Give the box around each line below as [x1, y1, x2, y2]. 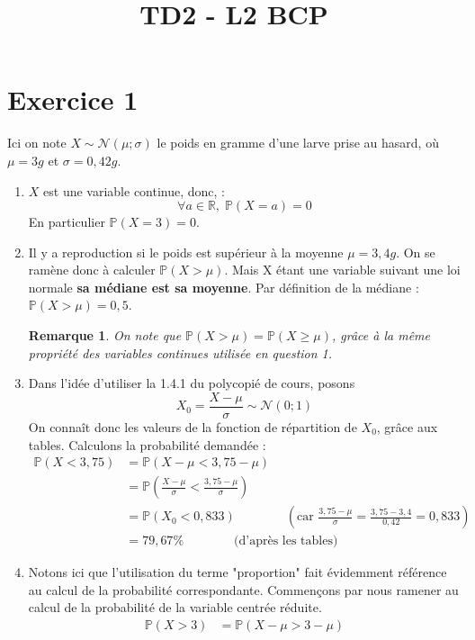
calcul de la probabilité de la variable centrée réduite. [28, 598, 322, 617]
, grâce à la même [332, 326, 430, 345]
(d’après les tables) [234, 535, 338, 548]
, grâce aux [376, 417, 438, 436]
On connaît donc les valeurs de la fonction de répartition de [28, 417, 357, 436]
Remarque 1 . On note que [28, 326, 182, 345]
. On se [396, 242, 435, 261]
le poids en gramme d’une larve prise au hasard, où [157, 133, 439, 152]
